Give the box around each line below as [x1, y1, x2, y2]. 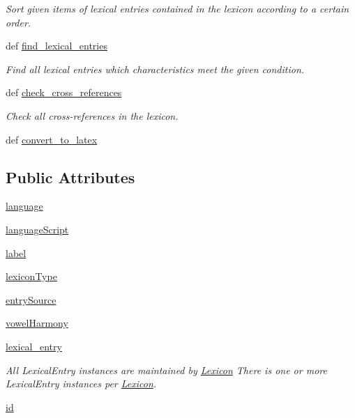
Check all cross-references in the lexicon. [6, 108, 179, 123]
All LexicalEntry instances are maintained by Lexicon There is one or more [6, 362, 327, 377]
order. [6, 15, 31, 29]
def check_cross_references [6, 85, 122, 100]
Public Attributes [6, 166, 135, 187]
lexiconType [6, 269, 57, 284]
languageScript [6, 222, 69, 236]
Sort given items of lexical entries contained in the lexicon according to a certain [6, 1, 349, 15]
